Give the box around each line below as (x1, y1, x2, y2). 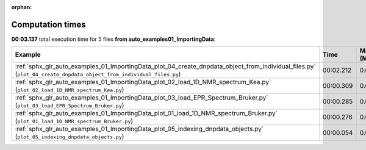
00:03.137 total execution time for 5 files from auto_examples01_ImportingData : (11, 35, 216, 43)
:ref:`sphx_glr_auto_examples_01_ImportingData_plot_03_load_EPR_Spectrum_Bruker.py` (15, 93, 268, 102)
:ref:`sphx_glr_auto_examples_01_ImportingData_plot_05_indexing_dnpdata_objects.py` (15, 125, 264, 134)
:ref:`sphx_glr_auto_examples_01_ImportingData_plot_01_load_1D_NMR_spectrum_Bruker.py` (15, 109, 278, 118)
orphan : (11, 4, 32, 10)
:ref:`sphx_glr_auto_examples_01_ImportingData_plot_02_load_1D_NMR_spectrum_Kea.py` (15, 78, 271, 87)
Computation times (11, 19, 86, 30)
